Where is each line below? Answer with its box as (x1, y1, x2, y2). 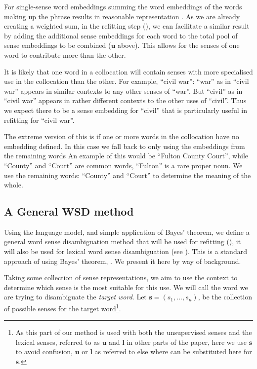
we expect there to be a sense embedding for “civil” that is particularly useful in (4, 105, 247, 115)
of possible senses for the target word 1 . (4, 302, 121, 313)
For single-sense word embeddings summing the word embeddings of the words (4, 1, 242, 11)
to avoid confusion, (15, 346, 73, 357)
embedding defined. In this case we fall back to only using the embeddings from (4, 141, 245, 151)
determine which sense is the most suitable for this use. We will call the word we (4, 282, 248, 292)
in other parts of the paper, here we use (127, 336, 247, 347)
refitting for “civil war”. (4, 114, 75, 125)
